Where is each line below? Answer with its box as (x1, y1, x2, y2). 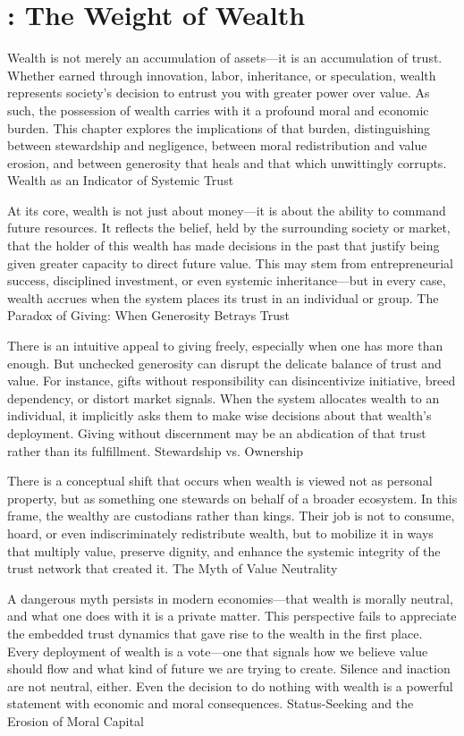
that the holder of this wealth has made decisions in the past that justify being (7, 236, 440, 255)
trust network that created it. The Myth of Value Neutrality (7, 559, 338, 578)
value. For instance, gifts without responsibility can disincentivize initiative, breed (7, 371, 456, 390)
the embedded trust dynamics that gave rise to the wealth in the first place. (7, 623, 423, 642)
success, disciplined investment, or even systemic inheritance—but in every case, (7, 271, 446, 290)
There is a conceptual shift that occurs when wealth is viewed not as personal (7, 471, 433, 490)
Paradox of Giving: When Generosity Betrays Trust (7, 306, 290, 325)
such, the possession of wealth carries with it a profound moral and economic (7, 100, 429, 119)
